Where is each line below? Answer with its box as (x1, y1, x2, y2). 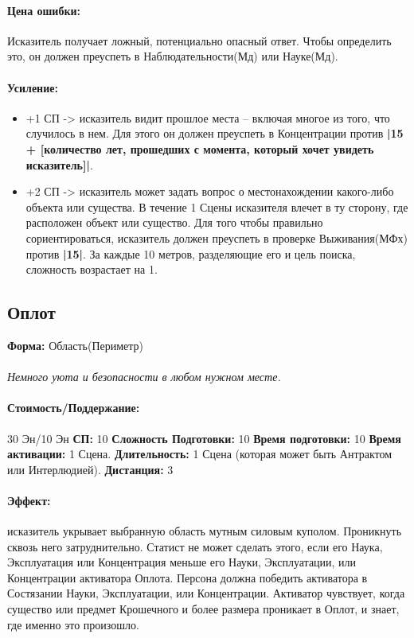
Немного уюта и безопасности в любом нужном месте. (7, 368, 281, 385)
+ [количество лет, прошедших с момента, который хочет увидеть (25, 140, 374, 157)
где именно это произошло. (7, 616, 139, 632)
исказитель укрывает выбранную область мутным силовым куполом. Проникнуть (7, 523, 402, 539)
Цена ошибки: (7, 2, 81, 18)
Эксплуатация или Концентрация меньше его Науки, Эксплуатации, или (7, 554, 357, 570)
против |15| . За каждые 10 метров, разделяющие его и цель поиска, (25, 245, 356, 262)
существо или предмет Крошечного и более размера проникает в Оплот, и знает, (7, 601, 400, 617)
